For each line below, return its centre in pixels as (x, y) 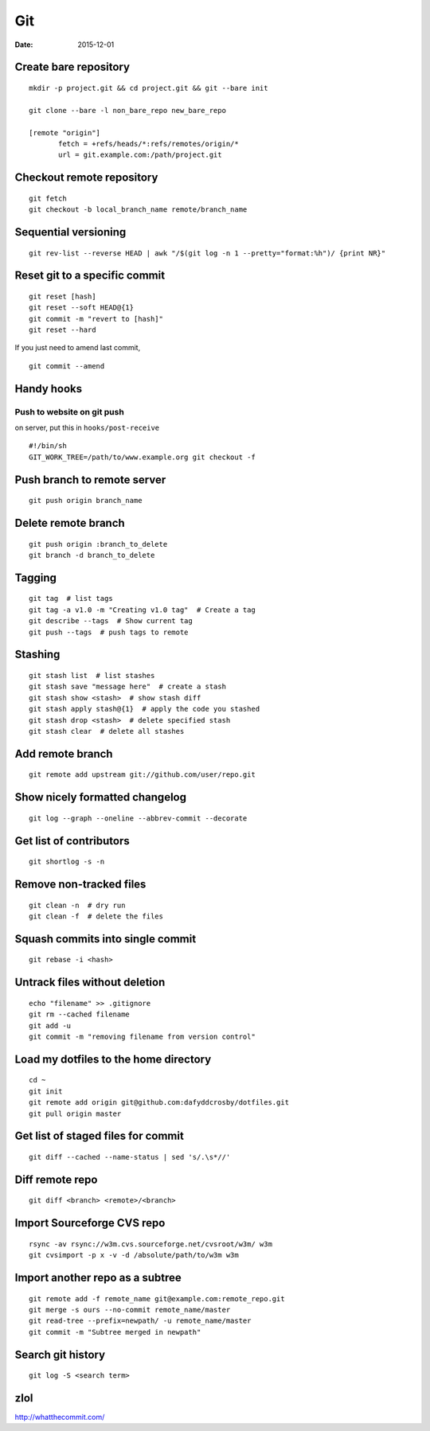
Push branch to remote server (90, 480)
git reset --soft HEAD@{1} (82, 308)
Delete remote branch (70, 523)
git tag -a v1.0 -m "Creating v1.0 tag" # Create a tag (143, 610)
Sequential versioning (70, 232)
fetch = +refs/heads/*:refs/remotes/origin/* (149, 144)
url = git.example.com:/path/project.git (140, 155)
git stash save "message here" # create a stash (128, 687)
